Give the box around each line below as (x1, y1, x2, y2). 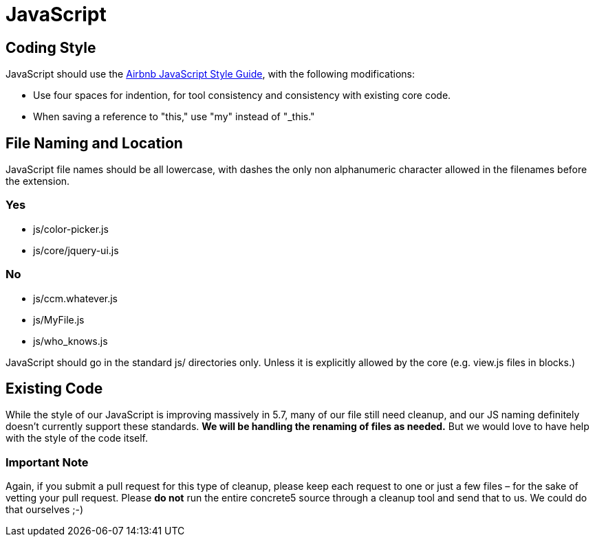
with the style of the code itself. (6, 432, 149, 444)
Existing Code (6, 379, 103, 397)
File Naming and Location (6, 134, 183, 152)
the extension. (6, 175, 70, 188)
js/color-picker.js (33, 223, 109, 235)
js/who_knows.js (33, 335, 108, 347)
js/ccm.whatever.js (33, 292, 118, 304)
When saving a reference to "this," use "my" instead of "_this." (33, 111, 315, 123)
